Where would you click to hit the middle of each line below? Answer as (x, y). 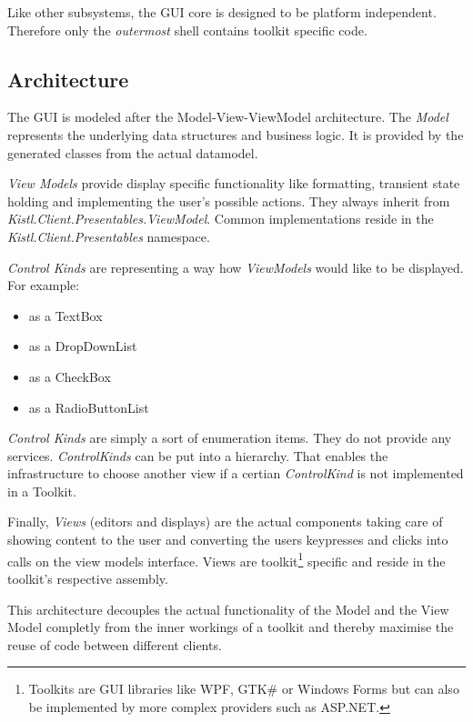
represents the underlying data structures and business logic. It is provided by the (236, 134)
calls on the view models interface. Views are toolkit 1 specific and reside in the (226, 559)
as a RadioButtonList (89, 407)
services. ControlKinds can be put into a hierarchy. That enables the (198, 455)
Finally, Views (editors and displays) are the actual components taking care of (225, 521)
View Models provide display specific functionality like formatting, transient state (234, 183)
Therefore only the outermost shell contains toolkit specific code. (187, 30)
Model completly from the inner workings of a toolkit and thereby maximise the (231, 627)
